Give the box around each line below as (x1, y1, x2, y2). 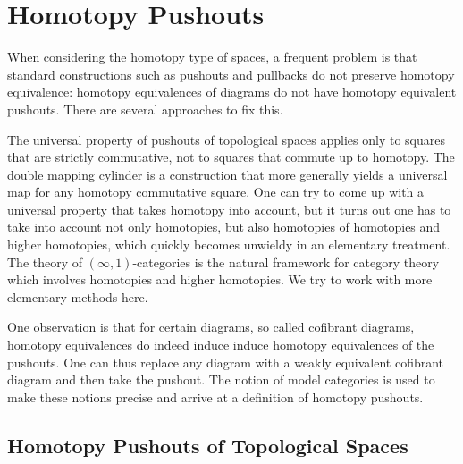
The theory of (7, 252, 83, 271)
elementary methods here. (7, 287, 148, 306)
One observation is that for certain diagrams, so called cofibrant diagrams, (7, 317, 415, 336)
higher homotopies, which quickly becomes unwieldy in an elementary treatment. (7, 235, 450, 254)
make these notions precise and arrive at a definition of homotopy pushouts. (7, 387, 424, 406)
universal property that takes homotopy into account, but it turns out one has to (7, 199, 451, 218)
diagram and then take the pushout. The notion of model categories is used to (7, 370, 435, 389)
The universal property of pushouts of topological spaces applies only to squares (7, 130, 446, 148)
